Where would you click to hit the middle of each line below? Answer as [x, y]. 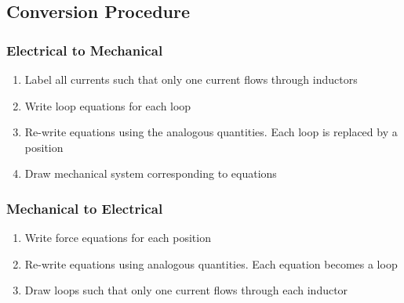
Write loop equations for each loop [108, 105]
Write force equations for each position [118, 238]
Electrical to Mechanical [85, 50]
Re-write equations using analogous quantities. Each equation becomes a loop [211, 263]
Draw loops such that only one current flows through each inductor [186, 290]
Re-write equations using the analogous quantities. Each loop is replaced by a [211, 132]
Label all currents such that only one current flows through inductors [191, 79]
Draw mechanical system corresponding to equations [151, 173]
